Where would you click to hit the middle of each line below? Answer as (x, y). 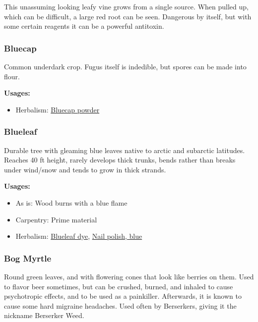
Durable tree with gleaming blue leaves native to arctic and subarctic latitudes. (125, 150)
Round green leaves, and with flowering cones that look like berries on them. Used (129, 276)
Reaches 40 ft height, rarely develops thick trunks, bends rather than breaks (120, 160)
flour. (12, 76)
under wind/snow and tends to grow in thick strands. (85, 169)
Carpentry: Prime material (56, 219)
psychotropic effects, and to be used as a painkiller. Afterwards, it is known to (123, 296)
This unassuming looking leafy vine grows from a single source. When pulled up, (126, 6)
